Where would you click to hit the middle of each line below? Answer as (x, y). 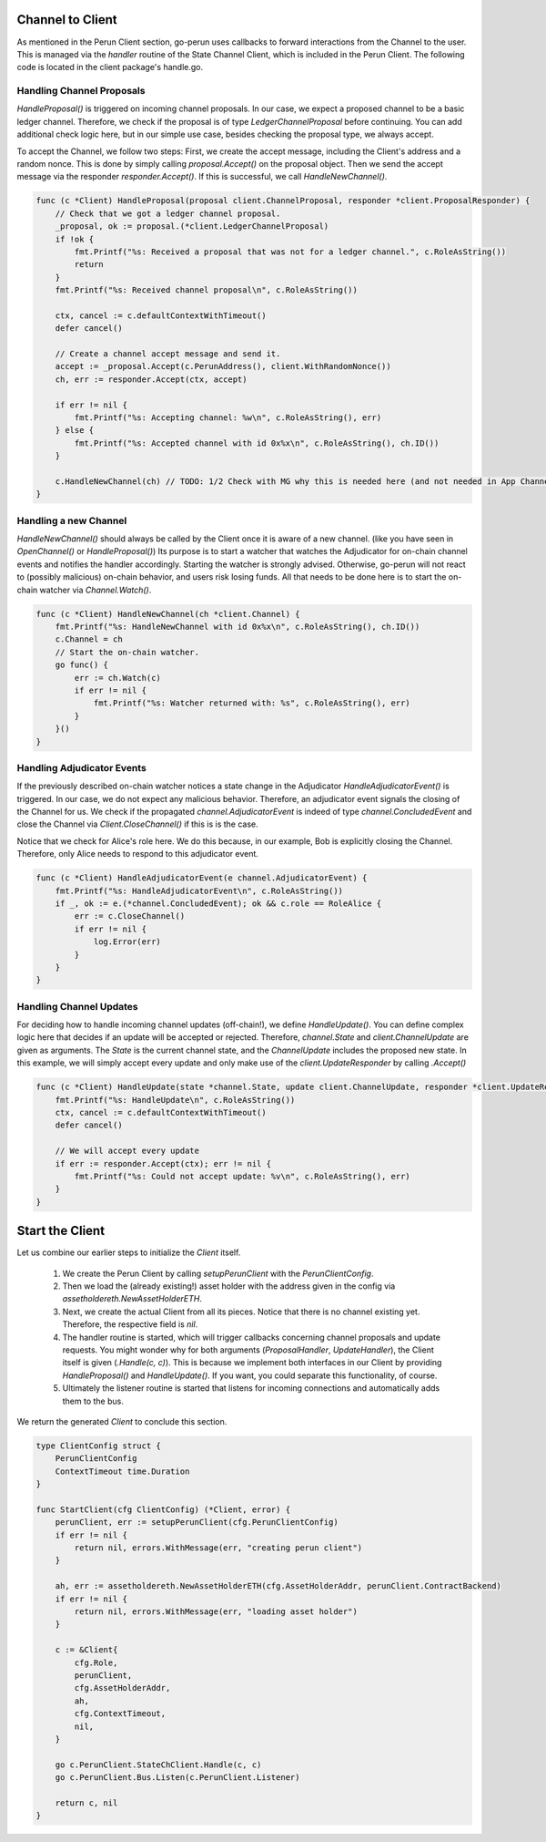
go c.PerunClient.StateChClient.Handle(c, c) (158, 1765)
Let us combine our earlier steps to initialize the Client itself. (129, 1252)
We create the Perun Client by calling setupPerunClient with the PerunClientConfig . (218, 1273)
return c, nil (86, 1803)
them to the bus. (93, 1401)
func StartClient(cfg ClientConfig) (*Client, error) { (163, 1509)
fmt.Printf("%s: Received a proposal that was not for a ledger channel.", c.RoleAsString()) (290, 252)
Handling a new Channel (72, 520)
